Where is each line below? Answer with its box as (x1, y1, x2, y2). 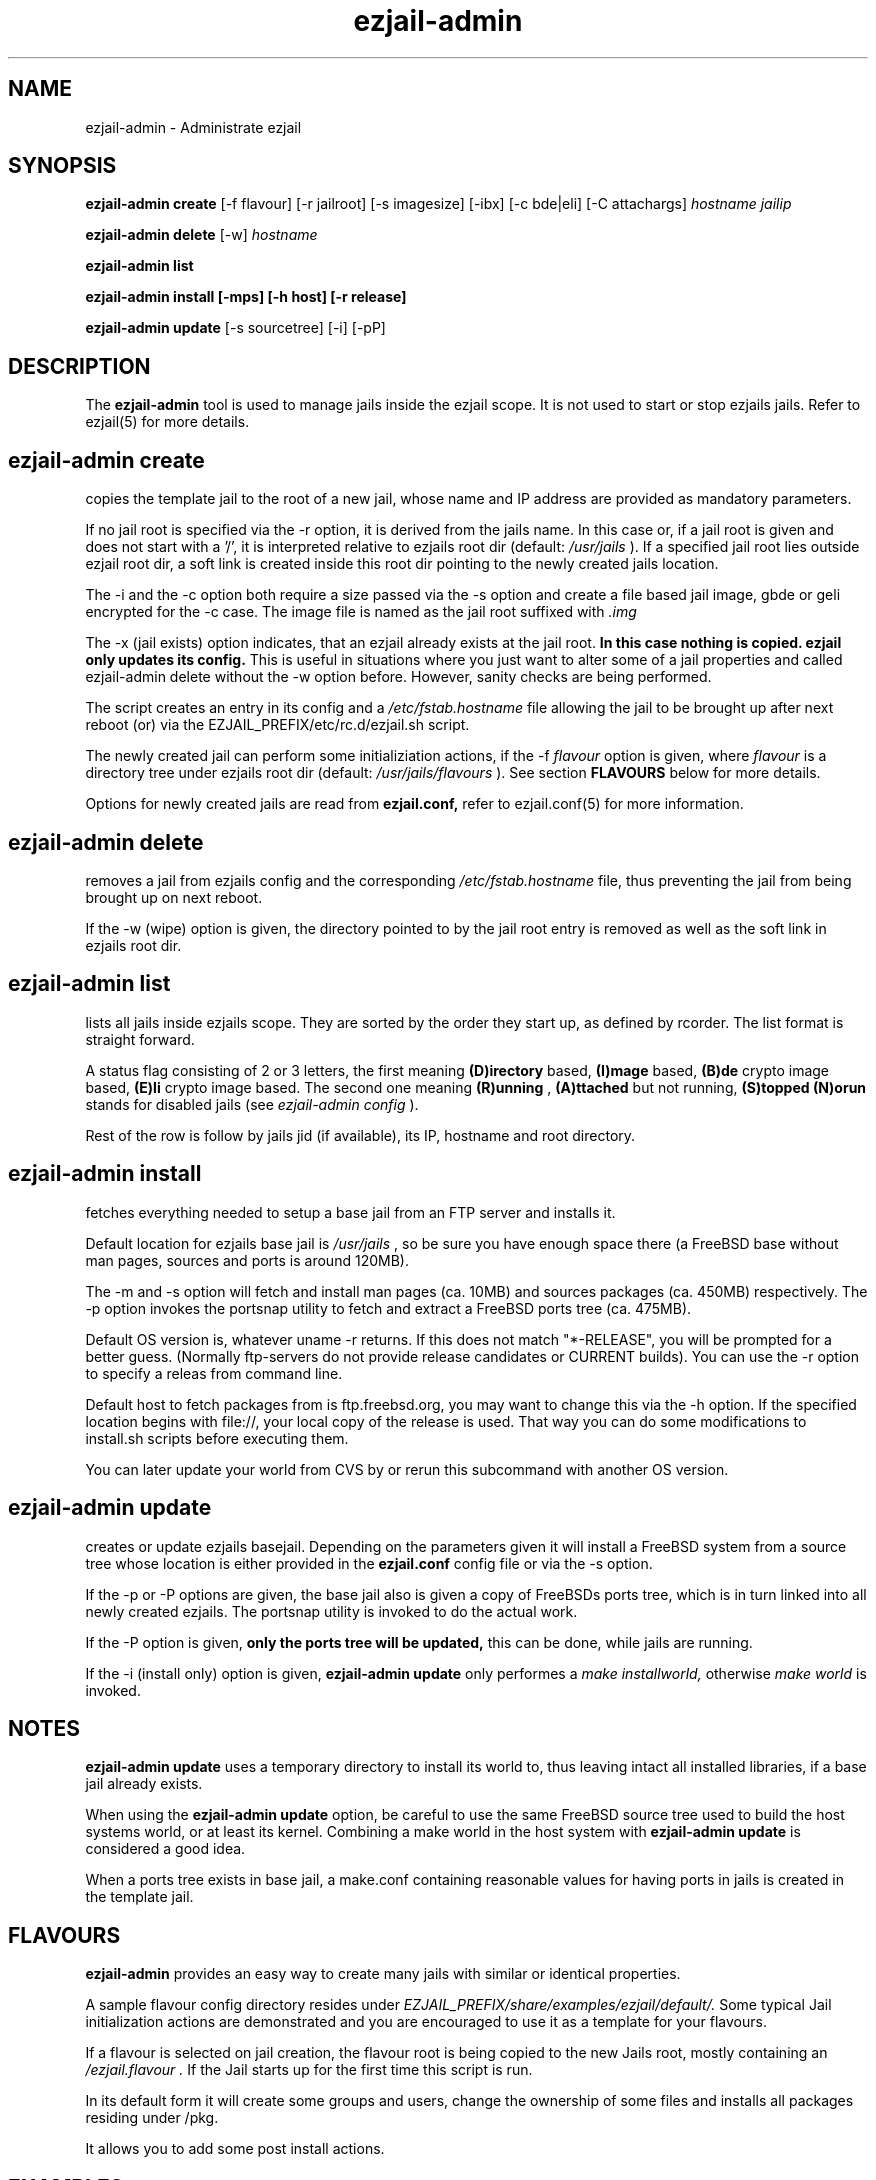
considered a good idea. (85, 1840, 246, 1858)
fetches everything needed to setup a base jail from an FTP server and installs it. (85, 1203, 616, 1221)
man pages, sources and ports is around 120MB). (85, 1251, 409, 1269)
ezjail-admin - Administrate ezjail (85, 118, 302, 136)
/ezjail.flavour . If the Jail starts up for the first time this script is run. (85, 2061, 533, 2079)
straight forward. (85, 1030, 195, 1048)
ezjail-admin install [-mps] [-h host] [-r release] (85, 288, 407, 306)
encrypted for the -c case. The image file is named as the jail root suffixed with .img (85, 603, 637, 621)
